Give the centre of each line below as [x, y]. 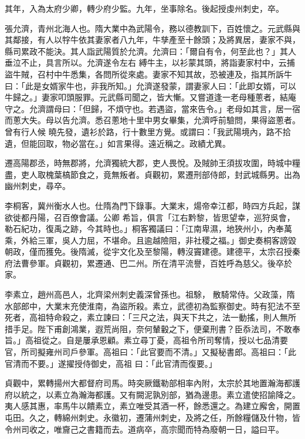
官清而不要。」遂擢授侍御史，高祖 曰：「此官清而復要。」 [111, 363]
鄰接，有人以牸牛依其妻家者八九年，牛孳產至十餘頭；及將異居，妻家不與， [156, 40]
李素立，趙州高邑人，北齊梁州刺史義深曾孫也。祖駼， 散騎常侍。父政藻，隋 [150, 294]
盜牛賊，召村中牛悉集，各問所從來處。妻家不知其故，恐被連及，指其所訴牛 [148, 74]
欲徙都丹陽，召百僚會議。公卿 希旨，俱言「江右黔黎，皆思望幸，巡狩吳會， [150, 217]
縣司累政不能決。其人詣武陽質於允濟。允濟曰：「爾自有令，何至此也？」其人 [150, 51]
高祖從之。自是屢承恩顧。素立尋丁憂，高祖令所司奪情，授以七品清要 [156, 340]
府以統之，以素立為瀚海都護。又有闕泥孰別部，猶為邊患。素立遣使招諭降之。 [152, 394]
